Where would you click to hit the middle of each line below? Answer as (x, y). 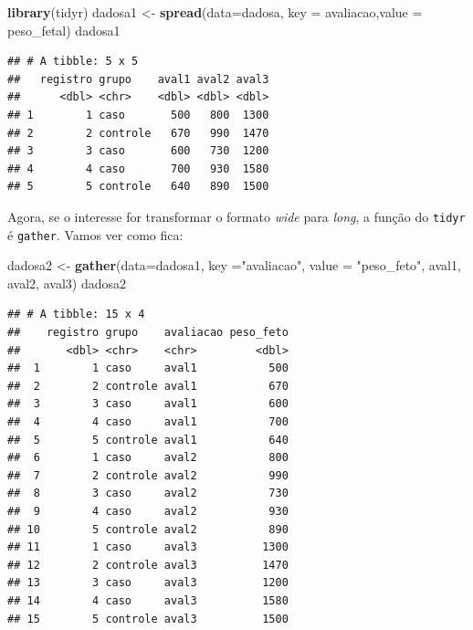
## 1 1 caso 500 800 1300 (138, 115)
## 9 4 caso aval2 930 (148, 511)
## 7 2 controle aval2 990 (148, 475)
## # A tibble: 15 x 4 (76, 315)
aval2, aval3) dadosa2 (67, 283)
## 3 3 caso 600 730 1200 (138, 151)
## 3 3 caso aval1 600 (148, 404)
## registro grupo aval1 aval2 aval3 (138, 79)
